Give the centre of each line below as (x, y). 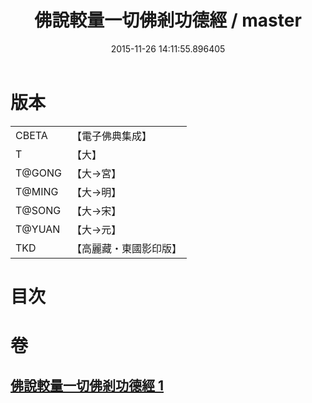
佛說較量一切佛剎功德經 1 (87, 386)
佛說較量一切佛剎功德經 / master (168, 20)
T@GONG (38, 173)
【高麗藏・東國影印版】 (126, 248)
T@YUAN (38, 229)
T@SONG (38, 210)
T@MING (37, 191)
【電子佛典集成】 (111, 136)
